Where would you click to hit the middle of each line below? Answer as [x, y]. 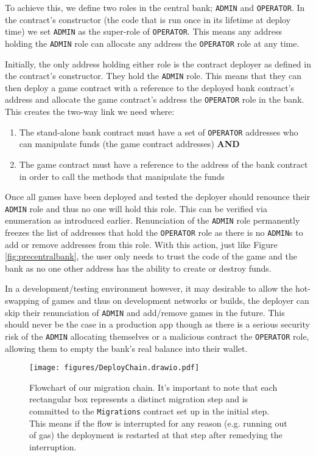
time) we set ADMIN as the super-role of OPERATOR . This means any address [143, 31]
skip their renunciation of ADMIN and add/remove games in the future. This [145, 312]
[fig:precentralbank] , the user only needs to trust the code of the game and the [151, 256]
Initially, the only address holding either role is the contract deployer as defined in [158, 64]
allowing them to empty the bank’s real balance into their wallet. [126, 348]
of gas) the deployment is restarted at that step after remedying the [156, 435]
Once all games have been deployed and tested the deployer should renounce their [158, 197]
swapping [22, 301]
